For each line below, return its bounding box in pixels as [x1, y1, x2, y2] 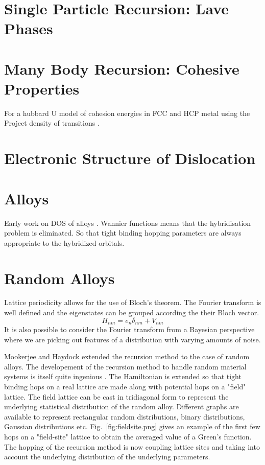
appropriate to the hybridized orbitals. [4, 237, 125, 248]
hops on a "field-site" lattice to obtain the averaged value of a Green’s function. [4, 431, 252, 442]
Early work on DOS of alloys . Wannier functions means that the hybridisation [4, 217, 251, 228]
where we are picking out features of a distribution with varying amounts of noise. [4, 334, 261, 344]
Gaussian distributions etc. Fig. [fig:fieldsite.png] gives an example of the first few [4, 421, 260, 432]
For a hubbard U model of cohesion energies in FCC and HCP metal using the [4, 107, 250, 118]
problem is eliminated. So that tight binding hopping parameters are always [4, 227, 242, 238]
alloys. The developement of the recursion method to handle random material [4, 361, 247, 371]
